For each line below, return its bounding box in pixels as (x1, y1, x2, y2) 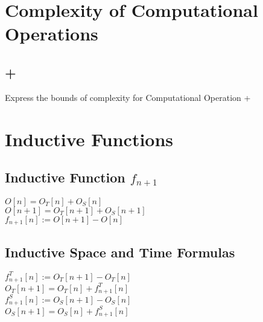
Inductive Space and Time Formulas (5, 242, 235, 261)
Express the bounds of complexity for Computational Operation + (5, 91, 251, 103)
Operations (5, 21, 98, 46)
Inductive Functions (5, 126, 174, 151)
